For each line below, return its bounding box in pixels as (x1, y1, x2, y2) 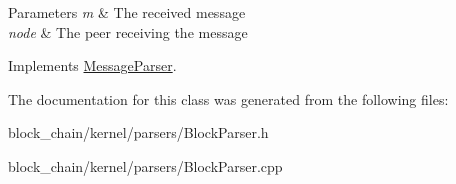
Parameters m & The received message (8, 2, 246, 22)
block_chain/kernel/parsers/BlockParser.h (8, 122, 269, 143)
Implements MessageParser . (8, 55, 177, 76)
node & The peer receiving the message (8, 21, 248, 42)
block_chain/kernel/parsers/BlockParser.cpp (8, 155, 283, 176)
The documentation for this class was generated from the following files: (8, 88, 449, 109)
